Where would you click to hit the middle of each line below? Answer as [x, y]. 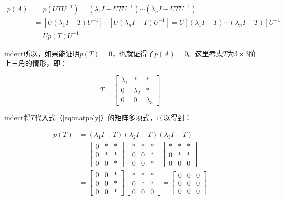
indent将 [17, 118]
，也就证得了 [133, 53]
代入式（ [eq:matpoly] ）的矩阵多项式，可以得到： [113, 118]
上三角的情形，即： [36, 63]
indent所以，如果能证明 [42, 53]
